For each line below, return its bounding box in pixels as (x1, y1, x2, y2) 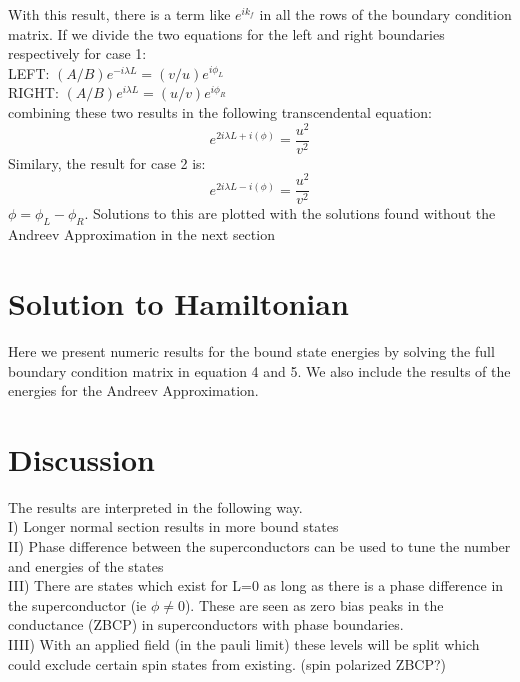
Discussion (8, 438, 155, 479)
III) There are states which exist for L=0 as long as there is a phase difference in (8, 575, 504, 596)
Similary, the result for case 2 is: (8, 152, 206, 173)
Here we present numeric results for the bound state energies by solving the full (8, 340, 495, 361)
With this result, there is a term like (8, 4, 231, 24)
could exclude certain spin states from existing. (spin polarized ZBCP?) (8, 653, 447, 674)
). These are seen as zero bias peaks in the (184, 594, 444, 615)
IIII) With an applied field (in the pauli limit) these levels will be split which (8, 634, 480, 655)
